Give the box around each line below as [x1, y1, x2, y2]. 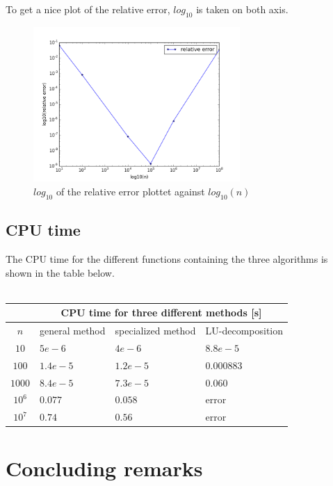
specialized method [115, 323, 196, 338]
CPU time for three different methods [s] [60, 305, 262, 320]
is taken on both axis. [196, 2, 289, 16]
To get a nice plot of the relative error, [6, 2, 170, 16]
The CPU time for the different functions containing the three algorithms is [6, 251, 328, 266]
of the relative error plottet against [56, 184, 205, 198]
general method [40, 323, 106, 338]
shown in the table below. [6, 265, 115, 280]
